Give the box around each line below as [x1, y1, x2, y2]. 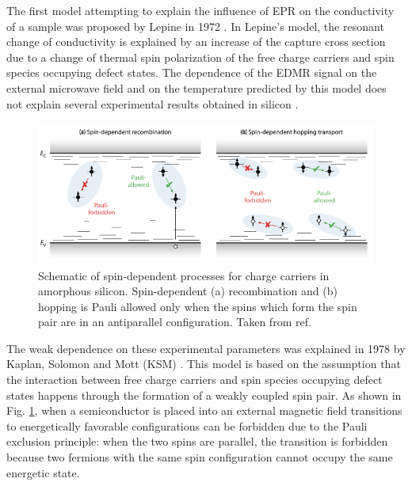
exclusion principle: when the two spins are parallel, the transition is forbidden [6, 433, 388, 450]
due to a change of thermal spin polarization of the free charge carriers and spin [6, 48, 395, 65]
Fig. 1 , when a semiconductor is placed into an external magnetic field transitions [6, 402, 402, 419]
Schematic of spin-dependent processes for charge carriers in [38, 267, 330, 283]
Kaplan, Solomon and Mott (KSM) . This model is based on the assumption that [6, 355, 401, 372]
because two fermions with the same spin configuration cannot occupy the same [6, 449, 393, 465]
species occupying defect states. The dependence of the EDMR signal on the [6, 64, 377, 81]
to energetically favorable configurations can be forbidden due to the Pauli [6, 417, 368, 434]
